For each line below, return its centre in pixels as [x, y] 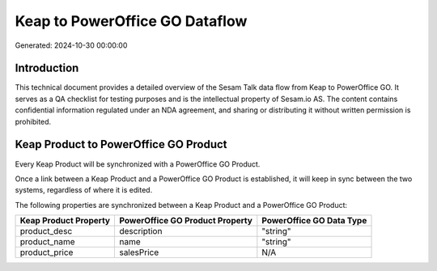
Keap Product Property [65, 221]
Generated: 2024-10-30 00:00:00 [71, 45]
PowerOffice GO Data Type [314, 221]
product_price [47, 252]
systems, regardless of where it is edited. [84, 190]
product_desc [46, 231]
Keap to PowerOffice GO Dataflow [131, 21]
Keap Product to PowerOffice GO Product [121, 144]
